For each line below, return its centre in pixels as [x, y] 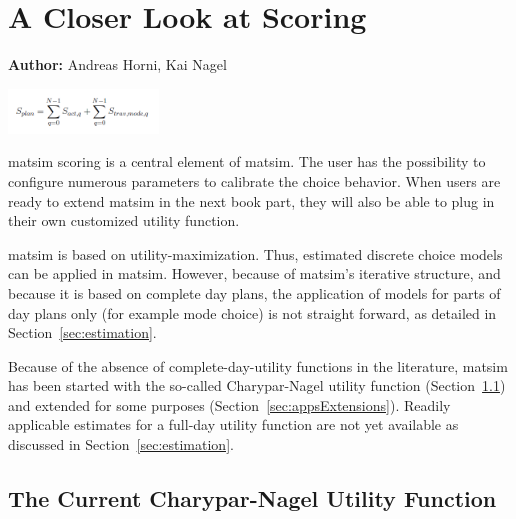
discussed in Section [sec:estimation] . [121, 444]
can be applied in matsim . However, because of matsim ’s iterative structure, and [254, 273]
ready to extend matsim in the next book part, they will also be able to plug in [251, 200]
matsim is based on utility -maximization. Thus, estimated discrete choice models [255, 253]
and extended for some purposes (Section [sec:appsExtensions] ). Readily [229, 404]
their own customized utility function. [124, 220]
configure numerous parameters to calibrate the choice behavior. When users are [254, 180]
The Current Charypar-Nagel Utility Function [252, 498]
